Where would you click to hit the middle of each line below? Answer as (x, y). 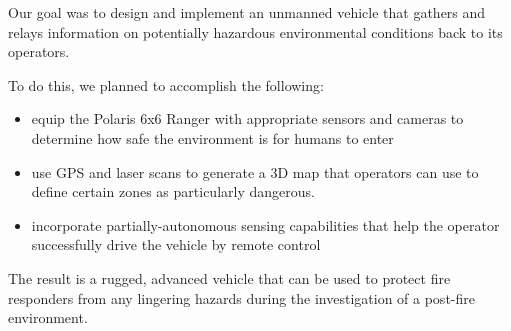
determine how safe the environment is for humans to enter (212, 137)
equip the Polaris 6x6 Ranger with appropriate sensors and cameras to (247, 118)
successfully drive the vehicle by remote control (176, 244)
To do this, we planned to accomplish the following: (166, 84)
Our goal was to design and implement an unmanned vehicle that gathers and (247, 12)
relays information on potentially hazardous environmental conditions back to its (255, 31)
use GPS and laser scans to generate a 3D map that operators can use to (255, 171)
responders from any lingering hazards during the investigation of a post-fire (241, 297)
